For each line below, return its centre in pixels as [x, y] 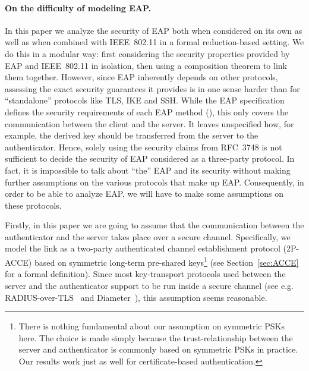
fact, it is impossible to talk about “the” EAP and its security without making [148, 170]
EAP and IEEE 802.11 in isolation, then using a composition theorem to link [146, 65]
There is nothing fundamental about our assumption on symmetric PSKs [152, 326]
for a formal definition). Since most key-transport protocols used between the [145, 274]
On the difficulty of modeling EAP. [78, 7]
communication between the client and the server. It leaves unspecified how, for [149, 123]
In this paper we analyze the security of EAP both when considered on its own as [154, 30]
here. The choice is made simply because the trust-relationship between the [156, 337]
